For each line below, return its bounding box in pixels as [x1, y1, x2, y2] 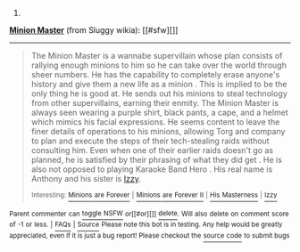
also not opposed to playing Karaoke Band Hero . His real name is [30, 164, 273, 175]
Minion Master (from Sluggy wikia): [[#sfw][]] [9, 25, 179, 35]
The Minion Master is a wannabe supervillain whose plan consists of [30, 51, 283, 61]
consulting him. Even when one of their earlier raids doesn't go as [30, 145, 274, 155]
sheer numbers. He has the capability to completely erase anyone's [30, 69, 280, 79]
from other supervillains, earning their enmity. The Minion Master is [30, 98, 279, 108]
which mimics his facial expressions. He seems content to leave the [30, 117, 280, 127]
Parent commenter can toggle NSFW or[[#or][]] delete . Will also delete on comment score [9, 209, 289, 218]
